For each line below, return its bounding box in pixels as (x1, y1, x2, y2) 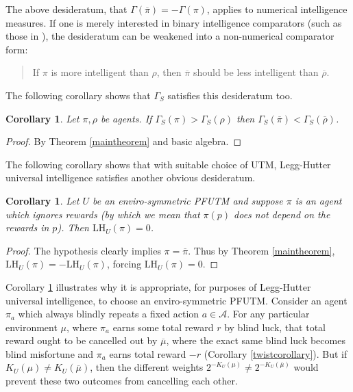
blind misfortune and (5, 346, 94, 361)
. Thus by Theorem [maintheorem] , (188, 243, 335, 257)
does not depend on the (234, 207, 330, 221)
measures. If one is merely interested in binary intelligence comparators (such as (5, 15, 342, 29)
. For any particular (227, 306, 310, 321)
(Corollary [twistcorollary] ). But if (204, 346, 348, 361)
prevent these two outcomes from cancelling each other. (5, 374, 238, 388)
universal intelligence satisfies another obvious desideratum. (5, 170, 256, 185)
